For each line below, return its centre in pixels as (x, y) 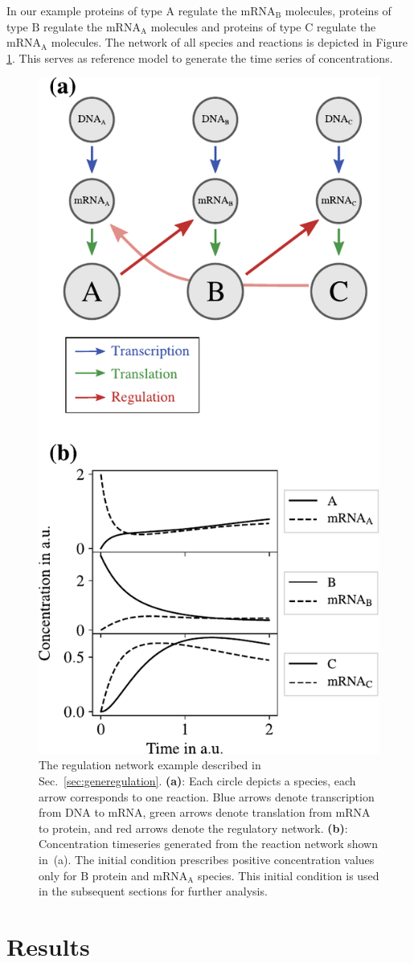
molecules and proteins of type (226, 26)
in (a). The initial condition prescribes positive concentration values (207, 859)
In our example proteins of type (84, 10)
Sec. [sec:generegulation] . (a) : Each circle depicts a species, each (197, 780)
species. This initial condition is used (289, 875)
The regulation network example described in (150, 765)
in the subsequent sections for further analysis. (153, 891)
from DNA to (72, 812)
